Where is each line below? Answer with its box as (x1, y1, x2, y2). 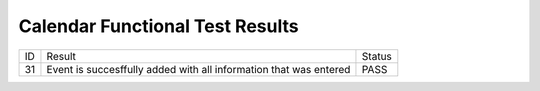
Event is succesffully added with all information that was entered (46, 62, 351, 76)
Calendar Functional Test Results (18, 15, 299, 37)
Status (361, 49, 392, 63)
